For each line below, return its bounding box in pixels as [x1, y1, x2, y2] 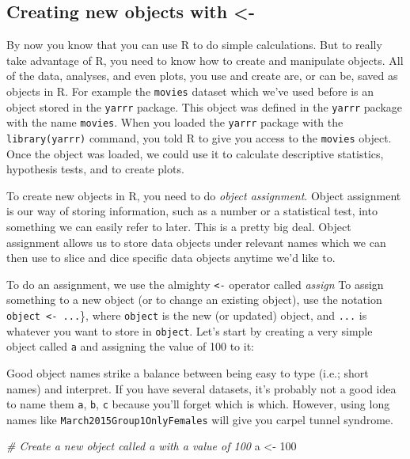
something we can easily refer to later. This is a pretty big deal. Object [6, 218, 351, 234]
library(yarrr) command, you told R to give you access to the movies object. [6, 129, 392, 146]
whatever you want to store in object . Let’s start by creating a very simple [6, 322, 373, 339]
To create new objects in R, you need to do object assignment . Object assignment [6, 187, 401, 203]
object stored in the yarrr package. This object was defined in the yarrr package [6, 98, 403, 115]
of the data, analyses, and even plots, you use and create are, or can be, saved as [6, 67, 398, 84]
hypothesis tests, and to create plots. [6, 161, 184, 177]
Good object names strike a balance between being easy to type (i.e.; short [6, 364, 369, 381]
